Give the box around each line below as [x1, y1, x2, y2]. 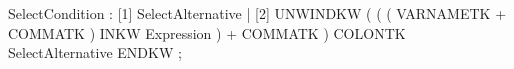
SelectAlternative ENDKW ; [8, 42, 182, 63]
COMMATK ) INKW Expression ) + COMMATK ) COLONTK [8, 22, 406, 43]
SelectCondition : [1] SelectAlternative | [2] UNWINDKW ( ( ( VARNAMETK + [8, 3, 507, 23]
